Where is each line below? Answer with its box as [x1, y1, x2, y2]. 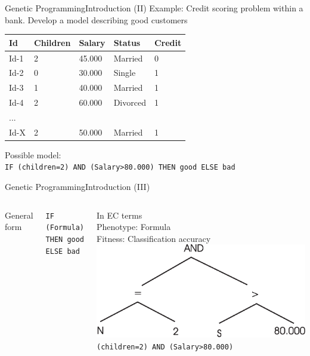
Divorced [113, 96, 146, 109]
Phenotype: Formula [97, 220, 171, 233]
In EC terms [97, 208, 142, 221]
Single [113, 66, 136, 79]
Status [113, 36, 141, 48]
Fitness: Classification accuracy [97, 232, 211, 244]
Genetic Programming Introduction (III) [5, 180, 150, 193]
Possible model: [5, 148, 61, 161]
